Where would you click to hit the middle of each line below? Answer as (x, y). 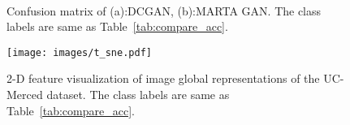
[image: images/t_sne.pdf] (79, 52)
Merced (25, 95)
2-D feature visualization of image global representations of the (163, 78)
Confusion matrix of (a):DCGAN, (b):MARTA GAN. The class (164, 10)
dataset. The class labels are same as (138, 95)
